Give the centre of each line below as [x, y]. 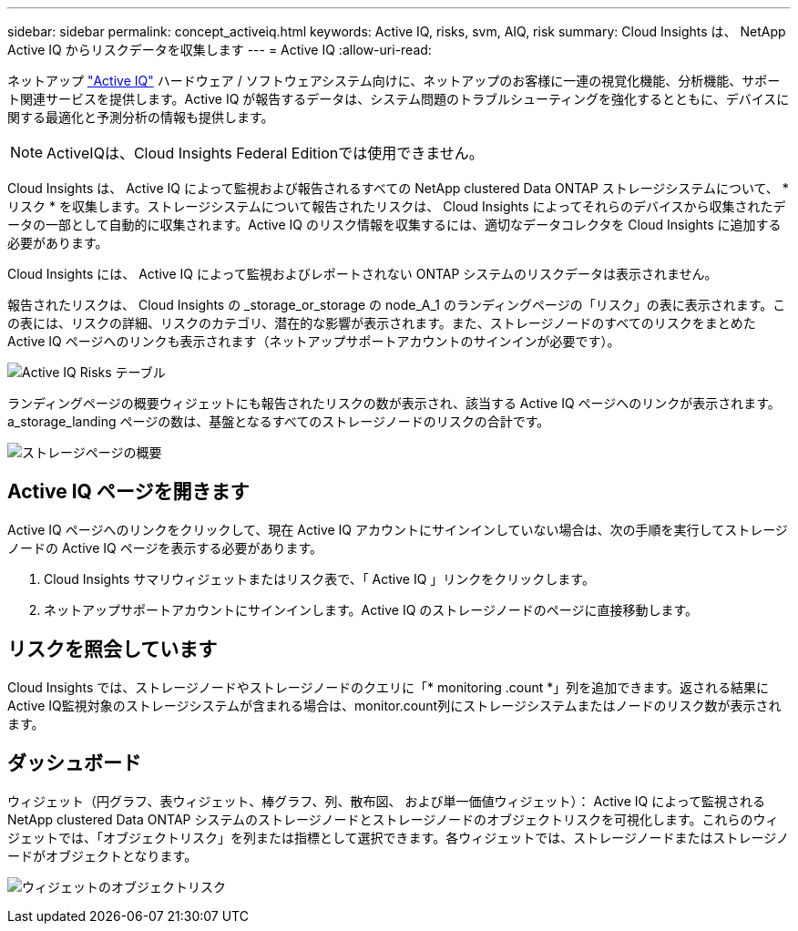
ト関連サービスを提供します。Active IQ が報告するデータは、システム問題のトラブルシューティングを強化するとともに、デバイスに [399, 99]
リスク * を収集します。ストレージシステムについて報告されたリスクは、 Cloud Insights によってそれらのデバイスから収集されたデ [397, 206]
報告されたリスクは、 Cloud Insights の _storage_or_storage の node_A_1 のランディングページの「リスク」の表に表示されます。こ [397, 305]
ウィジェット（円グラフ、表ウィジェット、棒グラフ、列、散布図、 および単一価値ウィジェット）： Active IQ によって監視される [387, 801]
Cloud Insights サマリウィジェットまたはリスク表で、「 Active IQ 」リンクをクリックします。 [319, 578]
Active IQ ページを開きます [128, 492]
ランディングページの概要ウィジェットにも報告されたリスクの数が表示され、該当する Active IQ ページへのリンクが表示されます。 [394, 403]
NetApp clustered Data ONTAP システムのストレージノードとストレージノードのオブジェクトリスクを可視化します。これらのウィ [393, 819]
